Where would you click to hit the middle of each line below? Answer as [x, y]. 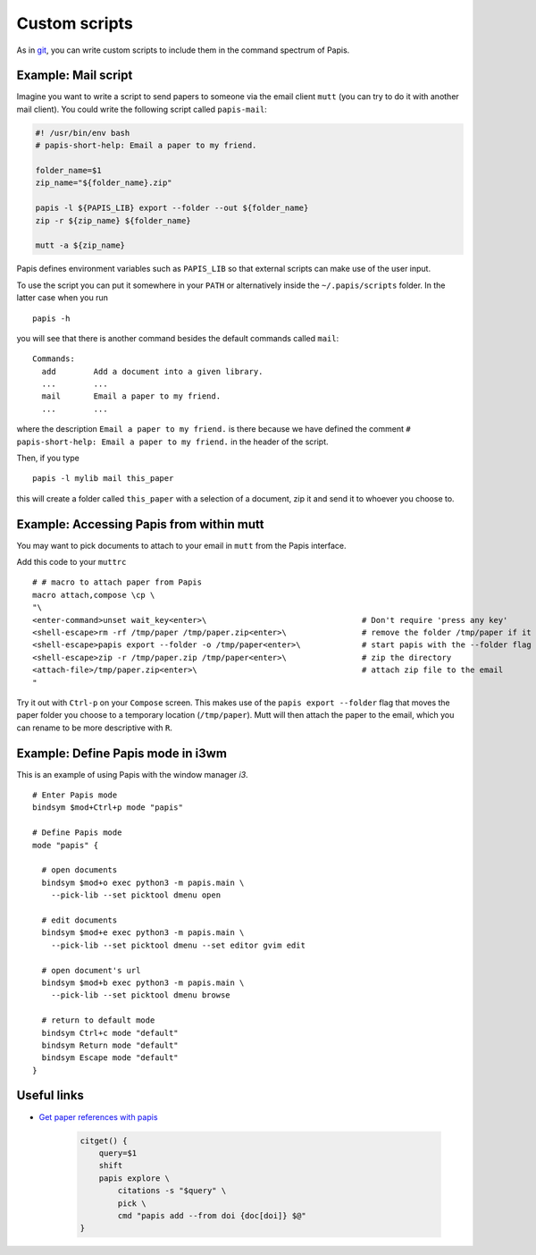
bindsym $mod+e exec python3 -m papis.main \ [143, 933]
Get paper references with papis [98, 1116]
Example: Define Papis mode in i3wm [122, 753]
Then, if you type [48, 458]
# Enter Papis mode [75, 795]
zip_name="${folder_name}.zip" [104, 183]
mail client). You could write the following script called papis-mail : [142, 109]
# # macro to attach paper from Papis [117, 582]
